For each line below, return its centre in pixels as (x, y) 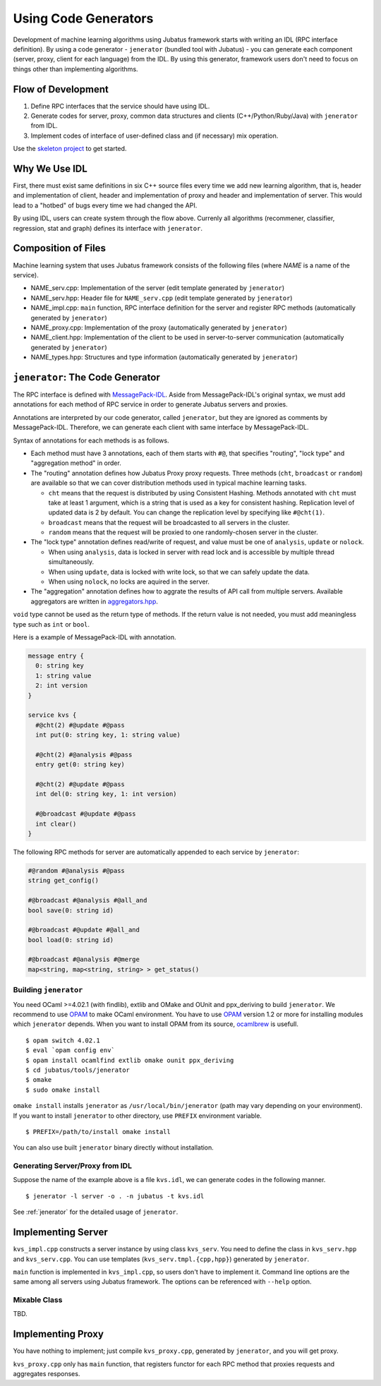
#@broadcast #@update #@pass (86, 814)
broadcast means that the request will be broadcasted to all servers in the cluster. (169, 522)
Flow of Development (61, 89)
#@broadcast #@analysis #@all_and (87, 900)
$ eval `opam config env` (71, 1050)
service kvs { (52, 715)
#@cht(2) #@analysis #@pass (84, 754)
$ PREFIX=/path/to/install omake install (98, 1132)
